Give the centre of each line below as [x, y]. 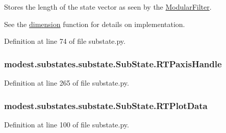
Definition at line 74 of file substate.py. [65, 41]
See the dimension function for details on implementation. [95, 24]
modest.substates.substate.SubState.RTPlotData [106, 105]
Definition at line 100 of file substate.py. [67, 124]
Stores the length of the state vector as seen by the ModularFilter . [108, 7]
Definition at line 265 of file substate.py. [67, 83]
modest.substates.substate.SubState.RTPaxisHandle [113, 63]
